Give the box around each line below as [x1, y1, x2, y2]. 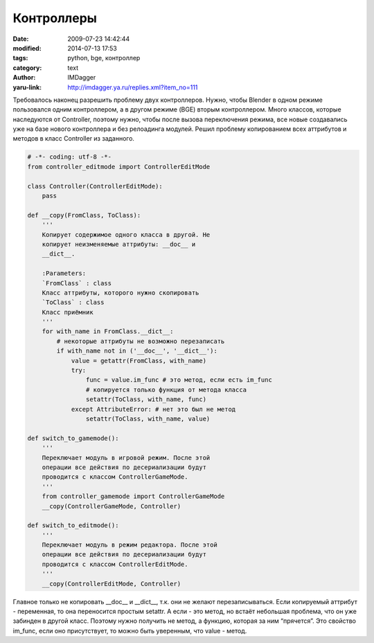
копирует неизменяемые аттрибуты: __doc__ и [42, 240, 196, 248]
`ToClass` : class [42, 299, 105, 306]
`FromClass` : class [42, 279, 112, 287]
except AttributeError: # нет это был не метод [71, 405, 236, 413]
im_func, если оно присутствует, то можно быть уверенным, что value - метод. [12, 626, 247, 635]
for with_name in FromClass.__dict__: [42, 328, 174, 335]
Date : [12, 35, 29, 43]
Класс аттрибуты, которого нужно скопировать [42, 288, 199, 297]
